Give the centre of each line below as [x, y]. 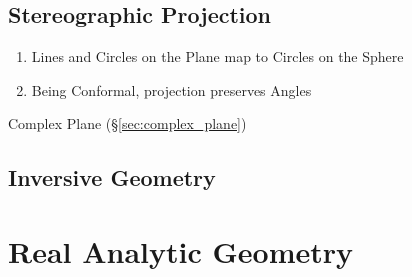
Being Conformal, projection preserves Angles [171, 89]
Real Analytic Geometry [181, 250]
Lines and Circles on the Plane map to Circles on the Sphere [217, 56]
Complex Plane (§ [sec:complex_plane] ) [127, 123]
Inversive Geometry [112, 177]
